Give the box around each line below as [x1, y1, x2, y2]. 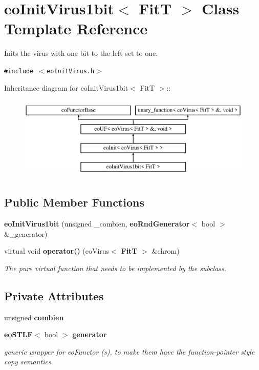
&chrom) [152, 245, 180, 256]
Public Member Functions [4, 194, 144, 210]
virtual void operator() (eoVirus [4, 245, 110, 256]
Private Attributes [4, 287, 104, 303]
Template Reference [4, 18, 148, 39]
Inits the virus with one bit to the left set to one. [4, 48, 158, 58]
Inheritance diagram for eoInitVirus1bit [4, 82, 128, 93]
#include [4, 67, 34, 75]
